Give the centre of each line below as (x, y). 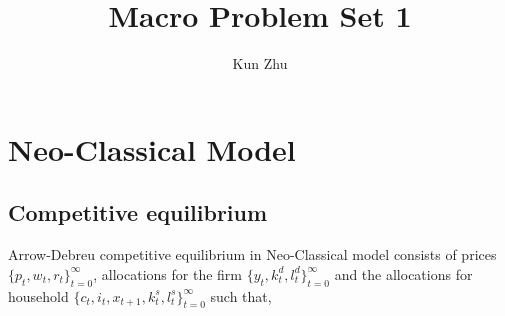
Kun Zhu (260, 63)
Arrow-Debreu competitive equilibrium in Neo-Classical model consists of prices (252, 254)
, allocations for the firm (167, 273)
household (38, 295)
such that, (241, 295)
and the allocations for (403, 273)
